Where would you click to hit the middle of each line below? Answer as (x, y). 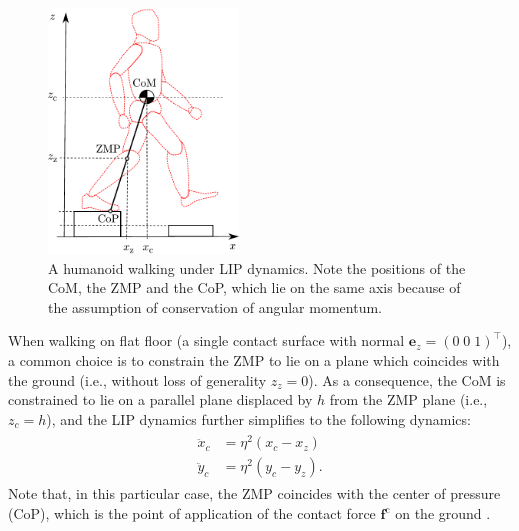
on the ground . (443, 513)
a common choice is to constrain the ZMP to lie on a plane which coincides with (254, 359)
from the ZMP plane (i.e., (408, 399)
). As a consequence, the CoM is (407, 379)
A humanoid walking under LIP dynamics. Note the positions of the (257, 267)
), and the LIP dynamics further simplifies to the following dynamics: (258, 418)
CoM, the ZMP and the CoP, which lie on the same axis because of (254, 287)
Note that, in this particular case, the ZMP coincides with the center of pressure (254, 493)
